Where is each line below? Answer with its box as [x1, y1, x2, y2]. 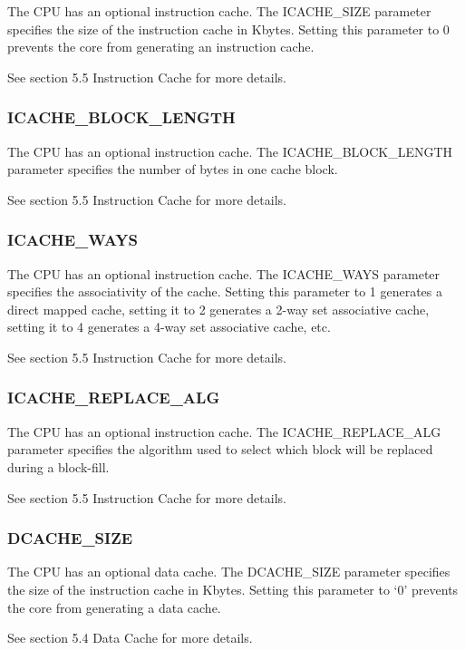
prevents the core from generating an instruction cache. [7, 37, 315, 56]
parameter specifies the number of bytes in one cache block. [7, 160, 338, 179]
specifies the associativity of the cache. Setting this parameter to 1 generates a [7, 282, 443, 301]
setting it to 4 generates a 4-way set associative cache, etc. [7, 317, 331, 336]
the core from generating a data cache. [7, 597, 221, 616]
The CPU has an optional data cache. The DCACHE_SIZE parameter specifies [7, 562, 450, 581]
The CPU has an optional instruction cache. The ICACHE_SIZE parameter [7, 2, 431, 20]
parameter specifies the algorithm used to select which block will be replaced [7, 440, 433, 459]
